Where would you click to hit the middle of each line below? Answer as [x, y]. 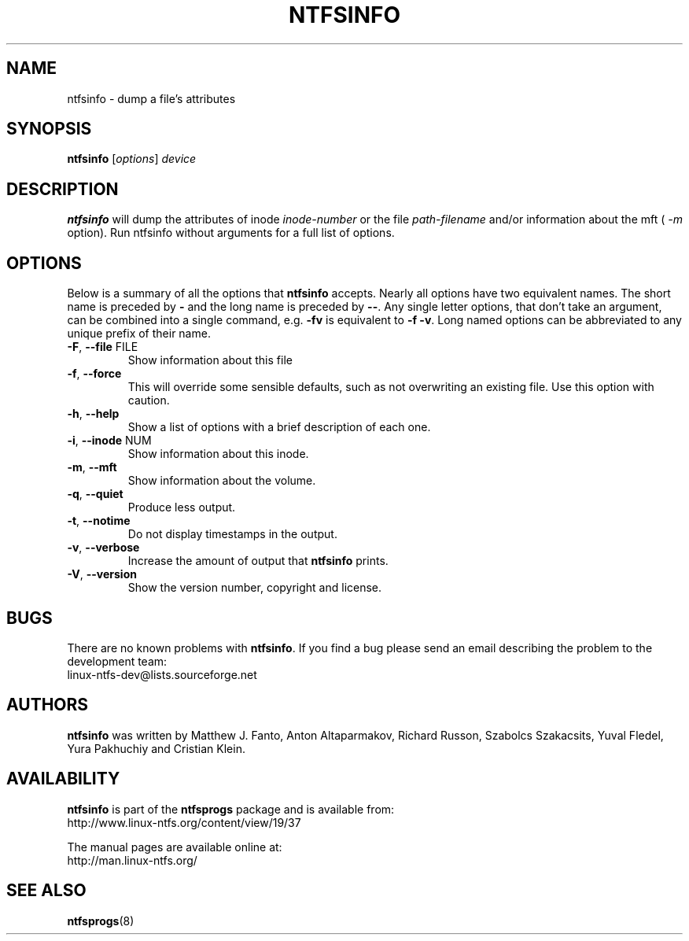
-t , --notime [99, 521]
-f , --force [94, 374]
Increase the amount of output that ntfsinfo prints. [258, 561]
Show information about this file [210, 360]
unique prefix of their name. [139, 334]
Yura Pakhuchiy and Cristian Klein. [156, 748]
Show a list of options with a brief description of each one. [279, 427]
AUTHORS [48, 705]
